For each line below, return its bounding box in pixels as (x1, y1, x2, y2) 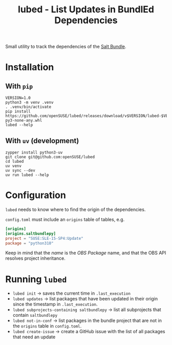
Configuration (5, 189, 67, 201)
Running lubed (5, 273, 67, 285)
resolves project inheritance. (5, 255, 66, 261)
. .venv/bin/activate (5, 104, 52, 110)
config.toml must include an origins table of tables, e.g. (5, 216, 125, 222)
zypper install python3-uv (5, 150, 63, 155)
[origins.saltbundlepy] (5, 231, 56, 236)
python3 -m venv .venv (5, 100, 54, 105)
